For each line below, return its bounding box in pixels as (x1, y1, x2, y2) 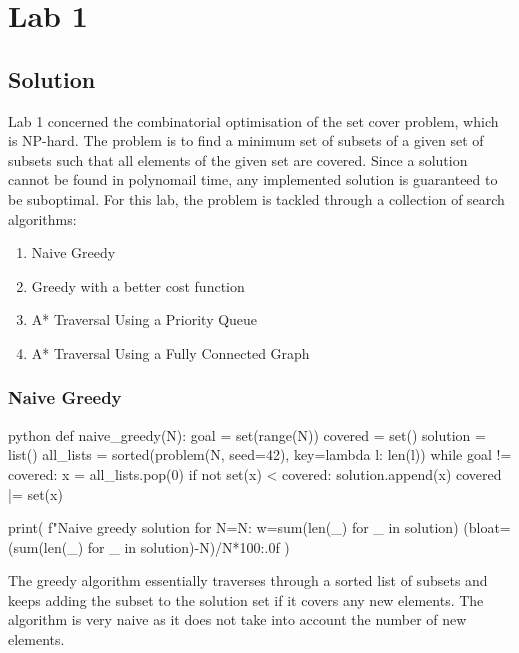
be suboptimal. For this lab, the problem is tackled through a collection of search (8, 188, 505, 209)
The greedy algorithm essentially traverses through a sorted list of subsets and (8, 570, 488, 591)
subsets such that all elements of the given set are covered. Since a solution (8, 149, 468, 170)
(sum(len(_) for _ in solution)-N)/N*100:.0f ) (8, 536, 290, 557)
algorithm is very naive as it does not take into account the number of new (8, 609, 467, 630)
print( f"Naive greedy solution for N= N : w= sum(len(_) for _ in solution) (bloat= (8, 517, 511, 538)
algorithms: (8, 208, 77, 229)
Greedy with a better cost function (31, 275, 245, 296)
